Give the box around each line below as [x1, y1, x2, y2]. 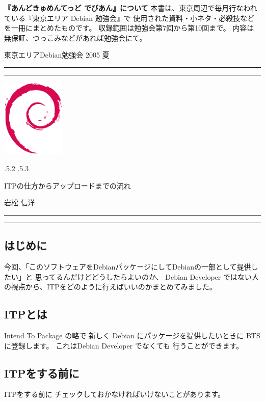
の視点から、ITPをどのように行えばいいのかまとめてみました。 [4, 281, 217, 292]
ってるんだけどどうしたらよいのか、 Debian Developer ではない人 [42, 271, 259, 282]
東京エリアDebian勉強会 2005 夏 [4, 49, 110, 60]
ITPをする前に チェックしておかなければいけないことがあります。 [4, 389, 225, 399]
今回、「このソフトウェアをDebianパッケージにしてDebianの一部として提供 [4, 261, 251, 272]
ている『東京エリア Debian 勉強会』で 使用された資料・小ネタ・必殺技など [4, 12, 255, 23]
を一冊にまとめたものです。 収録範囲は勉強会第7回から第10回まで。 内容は [4, 22, 254, 33]
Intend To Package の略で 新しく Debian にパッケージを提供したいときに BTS [4, 330, 260, 340]
